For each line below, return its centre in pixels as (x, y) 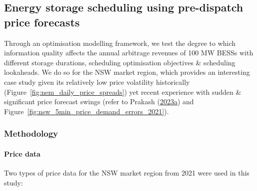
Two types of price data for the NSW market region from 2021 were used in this (127, 172)
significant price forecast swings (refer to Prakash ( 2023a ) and (99, 101)
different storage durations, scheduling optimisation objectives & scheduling (120, 62)
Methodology (31, 133)
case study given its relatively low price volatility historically (97, 82)
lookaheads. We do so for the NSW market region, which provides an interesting (127, 72)
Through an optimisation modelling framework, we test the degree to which (120, 43)
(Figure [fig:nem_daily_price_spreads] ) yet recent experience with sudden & (123, 92)
